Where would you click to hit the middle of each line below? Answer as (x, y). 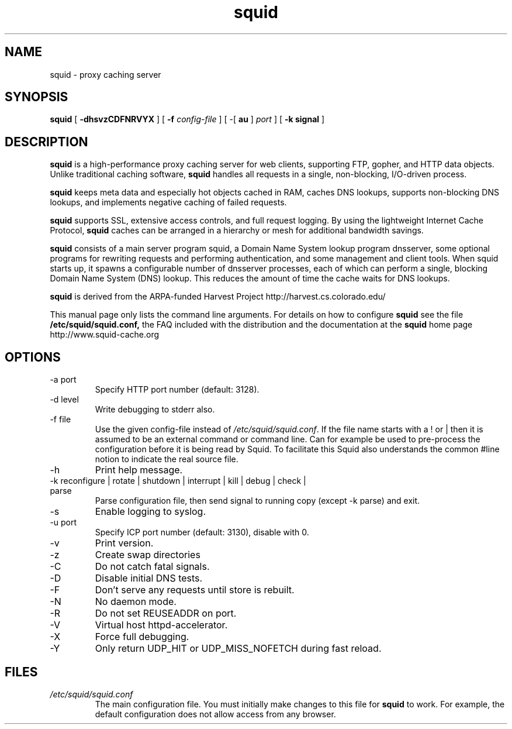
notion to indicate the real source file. (167, 459)
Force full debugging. (142, 637)
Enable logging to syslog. (151, 512)
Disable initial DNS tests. (149, 578)
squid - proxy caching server (105, 74)
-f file (60, 419)
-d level (64, 400)
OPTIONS (33, 357)
